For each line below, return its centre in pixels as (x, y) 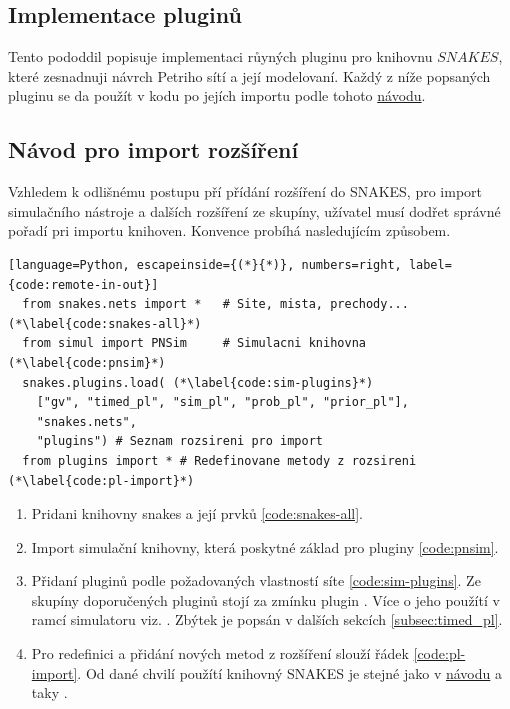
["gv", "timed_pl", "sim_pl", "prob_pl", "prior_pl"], (222, 402)
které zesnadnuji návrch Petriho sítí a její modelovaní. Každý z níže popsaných (249, 75)
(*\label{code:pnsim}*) (87, 362)
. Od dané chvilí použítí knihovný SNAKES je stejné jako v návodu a (289, 672)
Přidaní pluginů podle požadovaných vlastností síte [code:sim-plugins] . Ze (256, 580)
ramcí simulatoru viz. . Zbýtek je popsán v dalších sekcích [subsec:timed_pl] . (267, 619)
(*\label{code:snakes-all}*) (105, 323)
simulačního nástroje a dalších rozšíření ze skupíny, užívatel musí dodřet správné (254, 210)
